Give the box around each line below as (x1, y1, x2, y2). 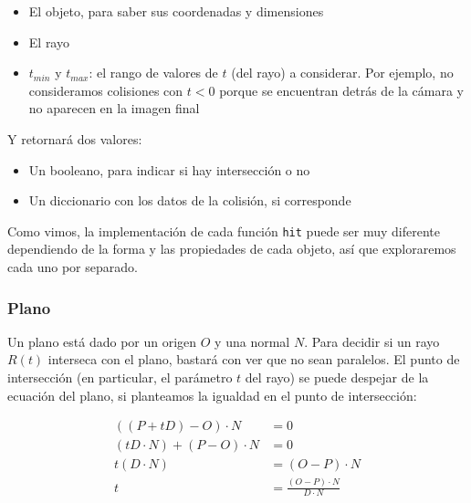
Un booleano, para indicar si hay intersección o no (28, 160, 310, 179)
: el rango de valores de (89, 63, 218, 82)
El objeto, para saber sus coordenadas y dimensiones (28, 2, 324, 20)
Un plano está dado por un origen (7, 331, 197, 351)
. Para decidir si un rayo (304, 331, 440, 351)
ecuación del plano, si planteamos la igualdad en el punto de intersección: (7, 385, 417, 404)
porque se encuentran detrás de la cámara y (219, 80, 465, 100)
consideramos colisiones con (28, 80, 183, 100)
